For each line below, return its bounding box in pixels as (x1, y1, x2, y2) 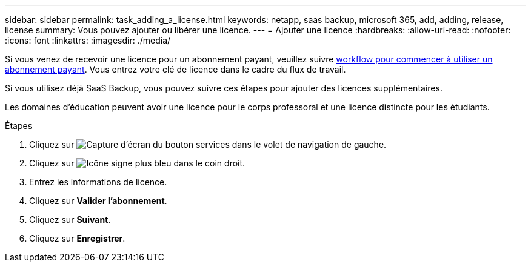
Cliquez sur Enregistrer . (29, 233, 125, 243)
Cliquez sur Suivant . (29, 214, 111, 225)
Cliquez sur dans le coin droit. (29, 158, 245, 168)
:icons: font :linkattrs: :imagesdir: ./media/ (5, 35, 171, 45)
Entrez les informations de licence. (29, 177, 167, 187)
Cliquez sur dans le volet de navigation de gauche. (29, 139, 387, 150)
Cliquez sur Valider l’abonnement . (29, 196, 167, 206)
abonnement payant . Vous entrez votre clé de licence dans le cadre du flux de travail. (5, 64, 346, 74)
